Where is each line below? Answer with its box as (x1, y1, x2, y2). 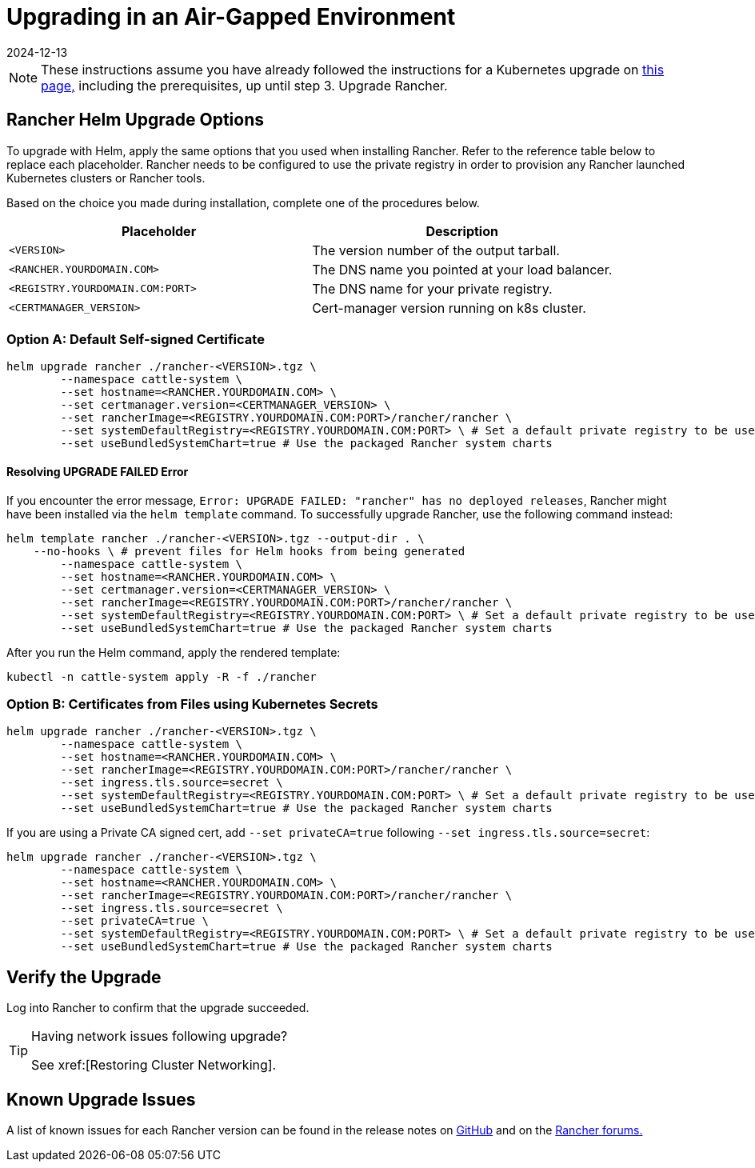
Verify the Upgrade (6, 966, 162, 987)
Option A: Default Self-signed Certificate (6, 330, 265, 347)
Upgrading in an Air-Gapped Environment (6, 3, 456, 30)
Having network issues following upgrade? (31, 1028, 288, 1045)
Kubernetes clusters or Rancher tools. (6, 170, 206, 185)
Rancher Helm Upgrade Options (6, 110, 265, 130)
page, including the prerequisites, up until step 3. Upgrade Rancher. (41, 77, 448, 94)
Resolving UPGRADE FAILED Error (6, 464, 189, 478)
